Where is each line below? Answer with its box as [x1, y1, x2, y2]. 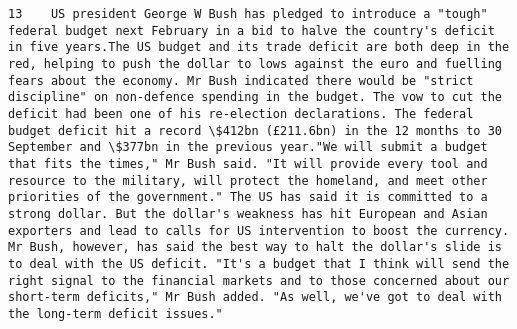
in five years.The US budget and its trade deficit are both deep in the [8, 40, 510, 55]
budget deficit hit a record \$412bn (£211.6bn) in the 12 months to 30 [8, 123, 502, 138]
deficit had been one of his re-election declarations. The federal [8, 106, 474, 121]
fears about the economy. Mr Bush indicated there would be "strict [8, 73, 474, 88]
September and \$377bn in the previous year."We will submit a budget [8, 140, 488, 155]
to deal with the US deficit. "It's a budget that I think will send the [8, 256, 510, 271]
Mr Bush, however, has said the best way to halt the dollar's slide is [8, 240, 502, 255]
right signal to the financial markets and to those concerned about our [8, 273, 510, 288]
